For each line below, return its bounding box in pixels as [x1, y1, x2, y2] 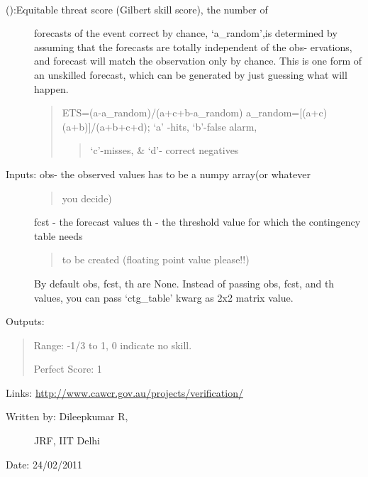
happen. [34, 81, 69, 96]
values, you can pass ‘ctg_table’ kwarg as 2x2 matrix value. [34, 290, 294, 305]
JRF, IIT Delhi [34, 433, 100, 448]
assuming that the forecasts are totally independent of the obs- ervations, [34, 39, 352, 54]
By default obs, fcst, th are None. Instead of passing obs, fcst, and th [34, 275, 335, 290]
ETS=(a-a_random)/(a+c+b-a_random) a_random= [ [62, 105, 303, 120]
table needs [34, 228, 83, 243]
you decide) [62, 190, 112, 205]
